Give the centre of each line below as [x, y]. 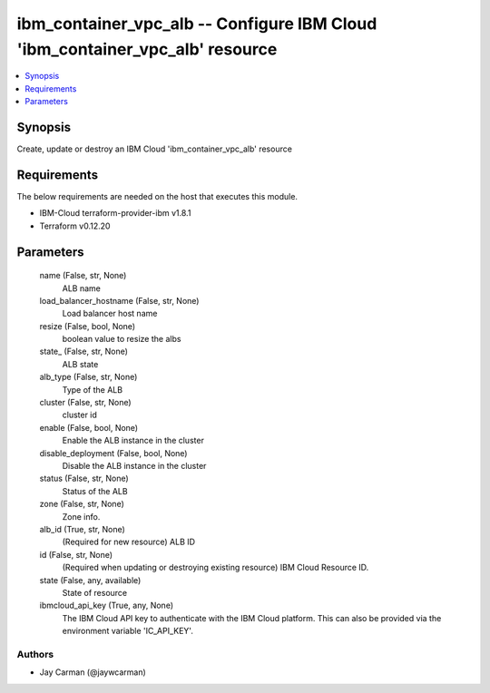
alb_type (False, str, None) [88, 377]
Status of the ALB [95, 491]
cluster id [79, 415]
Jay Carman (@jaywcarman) [93, 672]
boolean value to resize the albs [122, 339]
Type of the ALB [92, 389]
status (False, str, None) [84, 478]
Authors [35, 654]
